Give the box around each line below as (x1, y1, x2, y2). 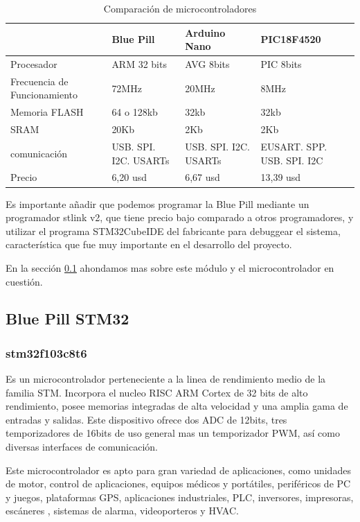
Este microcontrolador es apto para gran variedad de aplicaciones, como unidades (6, 462, 351, 477)
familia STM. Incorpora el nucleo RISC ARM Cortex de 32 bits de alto (6, 385, 308, 399)
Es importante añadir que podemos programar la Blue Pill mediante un (6, 196, 309, 211)
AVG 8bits (185, 57, 230, 71)
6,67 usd (185, 170, 220, 184)
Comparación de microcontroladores (103, 1, 257, 15)
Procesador (10, 57, 57, 71)
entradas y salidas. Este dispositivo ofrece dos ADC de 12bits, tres (6, 412, 287, 426)
